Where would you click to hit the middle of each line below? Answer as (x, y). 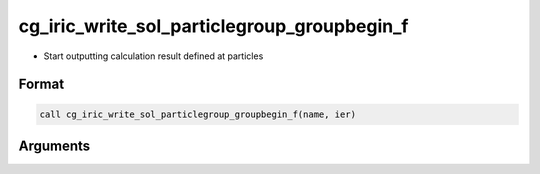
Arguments (54, 145)
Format (41, 84)
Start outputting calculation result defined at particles (153, 56)
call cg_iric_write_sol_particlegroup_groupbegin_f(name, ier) (198, 114)
